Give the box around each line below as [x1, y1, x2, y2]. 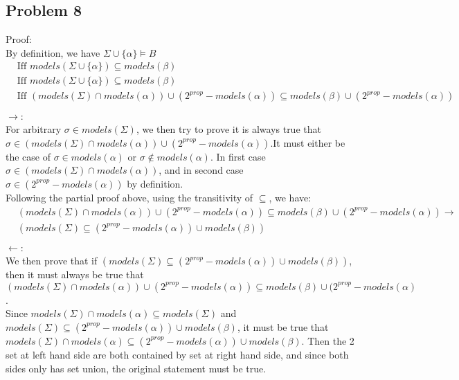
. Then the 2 [301, 333, 354, 347]
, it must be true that [237, 319, 329, 334]
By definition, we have [6, 45, 100, 60]
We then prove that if [6, 253, 98, 268]
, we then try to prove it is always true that [136, 122, 321, 136]
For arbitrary [6, 122, 62, 136]
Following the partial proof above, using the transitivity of [6, 190, 253, 204]
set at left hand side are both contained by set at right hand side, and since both [6, 347, 349, 361]
